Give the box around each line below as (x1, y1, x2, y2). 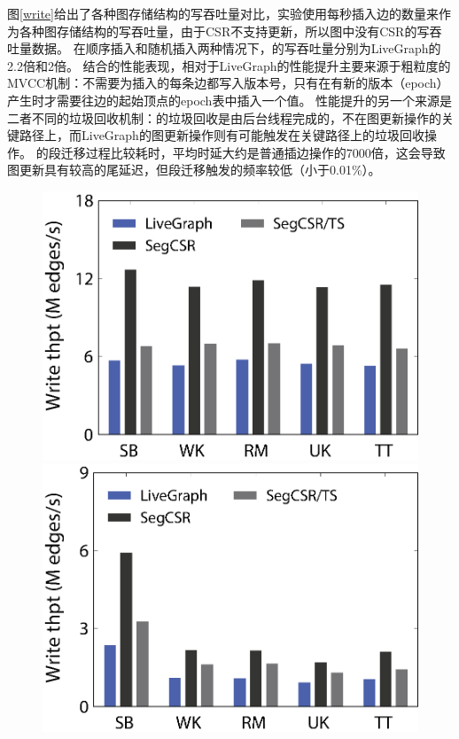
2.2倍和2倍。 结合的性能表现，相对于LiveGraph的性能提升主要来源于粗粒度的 (7, 56, 451, 74)
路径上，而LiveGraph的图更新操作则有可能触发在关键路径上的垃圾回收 (19, 126, 424, 144)
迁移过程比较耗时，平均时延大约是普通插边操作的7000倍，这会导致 (60, 143, 446, 161)
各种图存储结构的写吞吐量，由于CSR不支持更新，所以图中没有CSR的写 (19, 21, 430, 40)
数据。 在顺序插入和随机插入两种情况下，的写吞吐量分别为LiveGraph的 (31, 39, 441, 58)
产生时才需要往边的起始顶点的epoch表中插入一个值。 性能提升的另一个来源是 (7, 90, 453, 109)
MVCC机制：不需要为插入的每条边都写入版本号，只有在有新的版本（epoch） (7, 74, 449, 92)
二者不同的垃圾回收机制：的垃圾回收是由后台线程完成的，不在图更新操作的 (7, 108, 441, 127)
